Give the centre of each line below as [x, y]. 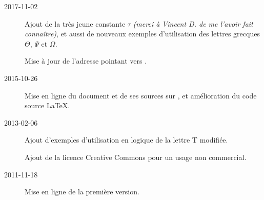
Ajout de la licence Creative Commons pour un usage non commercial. [136, 157]
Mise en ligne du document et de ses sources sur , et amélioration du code [141, 95]
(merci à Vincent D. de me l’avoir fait [193, 23]
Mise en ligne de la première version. [82, 192]
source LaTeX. [47, 105]
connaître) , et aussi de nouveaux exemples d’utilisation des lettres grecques [142, 34]
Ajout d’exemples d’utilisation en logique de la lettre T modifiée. [126, 140]
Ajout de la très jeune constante [75, 23]
